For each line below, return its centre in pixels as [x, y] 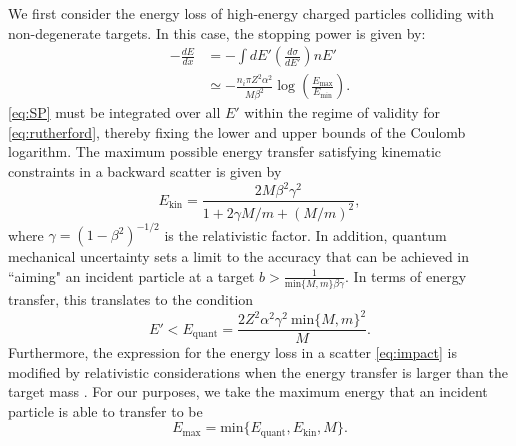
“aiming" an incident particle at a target [131, 275]
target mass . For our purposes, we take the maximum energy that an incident [248, 391]
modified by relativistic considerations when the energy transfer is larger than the [258, 371]
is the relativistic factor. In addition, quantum [305, 234]
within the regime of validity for [342, 112]
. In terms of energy [406, 275]
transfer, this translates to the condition [131, 298]
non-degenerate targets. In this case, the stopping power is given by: [217, 32]
